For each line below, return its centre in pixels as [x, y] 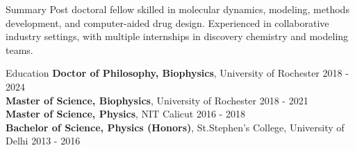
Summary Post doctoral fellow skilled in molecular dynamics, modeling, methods [177, 9]
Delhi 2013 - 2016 [43, 141]
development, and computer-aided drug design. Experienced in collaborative [167, 22]
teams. [19, 49]
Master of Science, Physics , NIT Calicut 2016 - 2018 [125, 114]
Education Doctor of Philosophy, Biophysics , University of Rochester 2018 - [177, 73]
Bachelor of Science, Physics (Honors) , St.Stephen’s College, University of [175, 127]
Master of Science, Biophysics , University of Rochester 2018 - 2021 [157, 100]
